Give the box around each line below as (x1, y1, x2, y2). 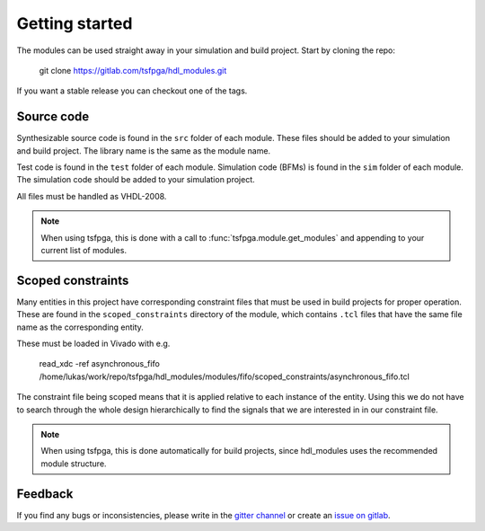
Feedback (16, 486, 74, 501)
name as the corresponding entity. (16, 322, 144, 332)
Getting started (16, 13, 133, 33)
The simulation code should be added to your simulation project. (16, 174, 255, 185)
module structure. (40, 458, 107, 469)
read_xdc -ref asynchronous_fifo (39, 358, 161, 369)
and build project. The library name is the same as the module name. (16, 145, 271, 156)
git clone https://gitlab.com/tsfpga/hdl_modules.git (39, 65, 227, 75)
